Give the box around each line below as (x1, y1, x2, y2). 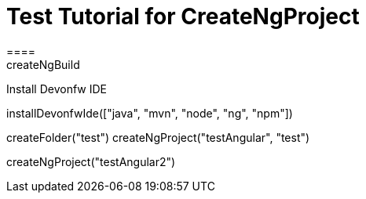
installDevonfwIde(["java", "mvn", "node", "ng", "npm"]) (6, 106, 293, 120)
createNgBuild (6, 57, 80, 71)
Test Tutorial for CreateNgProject (6, 3, 360, 30)
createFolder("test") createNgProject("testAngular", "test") (6, 130, 310, 144)
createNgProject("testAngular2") (6, 154, 176, 168)
